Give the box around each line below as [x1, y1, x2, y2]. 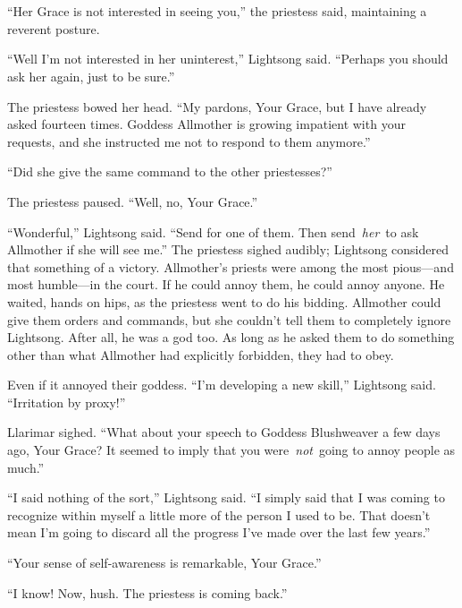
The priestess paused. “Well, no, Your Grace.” [7, 192, 258, 210]
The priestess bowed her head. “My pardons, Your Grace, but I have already [7, 97, 427, 116]
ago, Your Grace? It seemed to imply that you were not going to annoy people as [7, 441, 456, 459]
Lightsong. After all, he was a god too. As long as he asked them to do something [7, 328, 455, 347]
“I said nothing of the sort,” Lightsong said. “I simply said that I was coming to [7, 488, 445, 507]
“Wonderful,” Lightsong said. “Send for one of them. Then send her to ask [7, 222, 419, 241]
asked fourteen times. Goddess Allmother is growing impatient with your [7, 115, 406, 133]
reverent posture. [7, 19, 100, 38]
